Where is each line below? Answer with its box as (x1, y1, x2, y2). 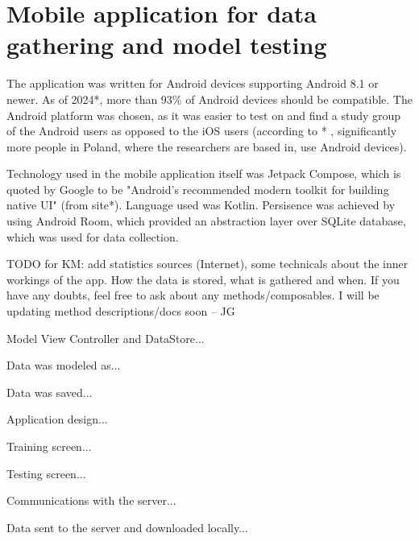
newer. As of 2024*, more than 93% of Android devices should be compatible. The (6, 90, 413, 107)
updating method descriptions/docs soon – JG (6, 303, 235, 320)
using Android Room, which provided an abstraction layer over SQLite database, (6, 213, 406, 229)
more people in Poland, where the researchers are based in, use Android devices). (6, 138, 407, 155)
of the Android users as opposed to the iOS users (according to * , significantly (6, 122, 397, 139)
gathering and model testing (6, 28, 327, 61)
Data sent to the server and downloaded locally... (6, 518, 248, 535)
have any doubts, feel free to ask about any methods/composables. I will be (6, 287, 380, 304)
